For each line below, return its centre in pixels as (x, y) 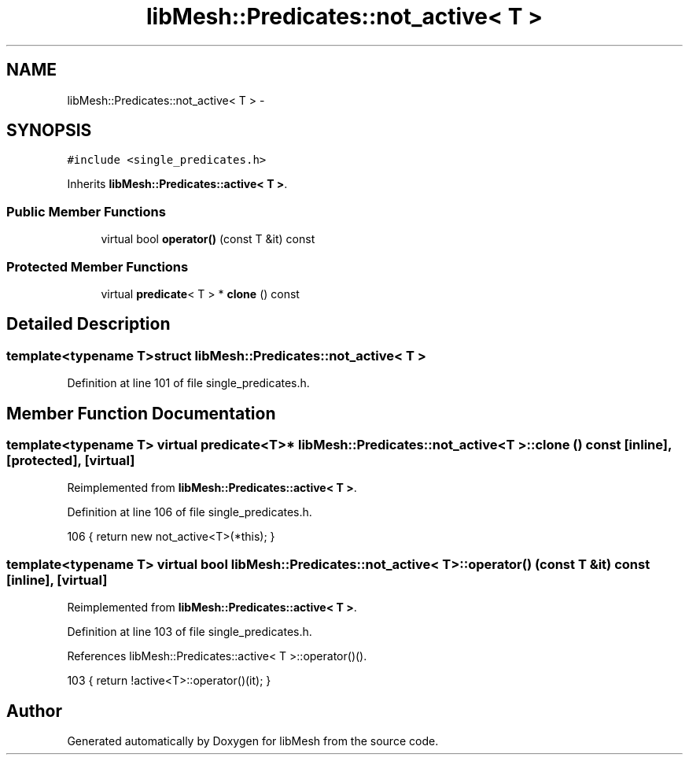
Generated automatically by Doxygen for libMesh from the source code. (253, 741)
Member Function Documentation (141, 413)
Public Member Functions (86, 211)
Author (34, 711)
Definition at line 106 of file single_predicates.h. (190, 512)
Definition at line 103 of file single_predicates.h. (190, 632)
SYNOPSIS (49, 131)
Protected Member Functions (98, 266)
